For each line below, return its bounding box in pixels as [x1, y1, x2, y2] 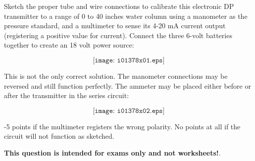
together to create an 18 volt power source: [4, 40, 134, 50]
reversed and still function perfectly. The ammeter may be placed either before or [4, 80, 251, 91]
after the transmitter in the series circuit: [4, 90, 129, 101]
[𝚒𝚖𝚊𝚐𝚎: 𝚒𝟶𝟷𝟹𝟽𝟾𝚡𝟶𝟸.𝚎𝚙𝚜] [93, 107, 165, 114]
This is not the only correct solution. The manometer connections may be [4, 70, 228, 81]
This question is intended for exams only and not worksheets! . [4, 147, 221, 158]
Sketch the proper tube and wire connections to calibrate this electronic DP [4, 1, 234, 11]
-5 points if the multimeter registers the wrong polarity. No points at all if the [4, 121, 241, 131]
